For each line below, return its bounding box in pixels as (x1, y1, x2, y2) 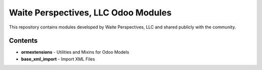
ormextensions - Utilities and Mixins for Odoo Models (21, 49, 130, 55)
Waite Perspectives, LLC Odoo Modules (9, 7, 172, 18)
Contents (9, 37, 38, 45)
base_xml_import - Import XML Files (21, 56, 95, 62)
